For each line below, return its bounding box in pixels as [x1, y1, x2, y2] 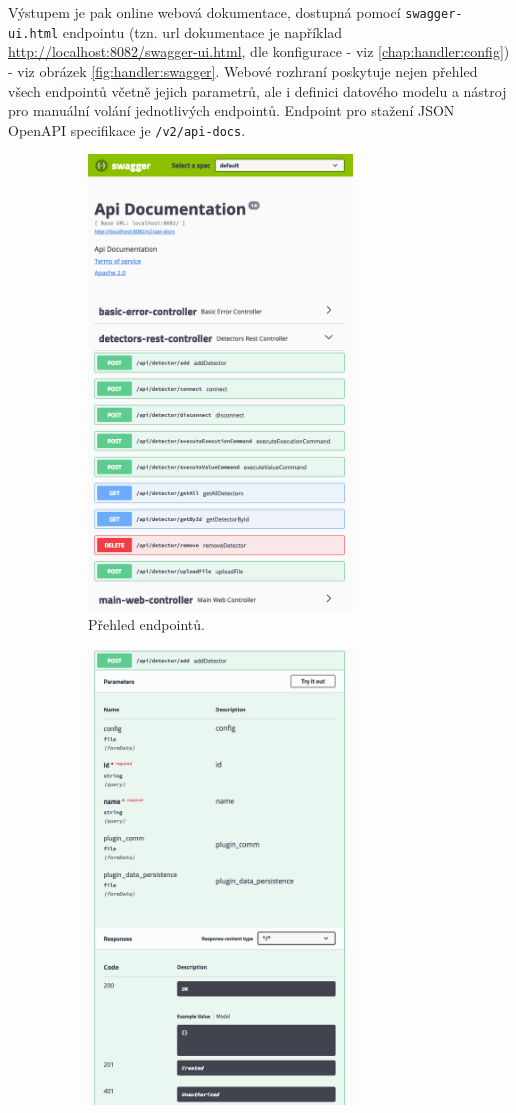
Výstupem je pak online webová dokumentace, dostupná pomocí [8, 2, 401, 22]
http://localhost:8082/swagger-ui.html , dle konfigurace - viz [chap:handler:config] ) [8, 41, 510, 62]
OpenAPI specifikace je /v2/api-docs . [8, 119, 246, 140]
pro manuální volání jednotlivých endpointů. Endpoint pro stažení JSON [8, 100, 455, 121]
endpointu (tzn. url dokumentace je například [62, 21, 343, 42]
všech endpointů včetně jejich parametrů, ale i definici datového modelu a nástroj [8, 80, 507, 101]
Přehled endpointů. [88, 614, 205, 635]
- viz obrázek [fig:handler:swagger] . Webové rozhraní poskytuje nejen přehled [8, 60, 478, 81]
